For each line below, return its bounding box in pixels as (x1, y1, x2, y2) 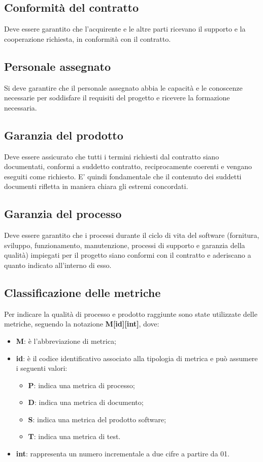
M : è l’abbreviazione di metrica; (16, 335, 116, 346)
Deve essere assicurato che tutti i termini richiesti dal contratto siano (4, 151, 219, 161)
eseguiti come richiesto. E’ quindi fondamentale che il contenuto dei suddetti (4, 171, 242, 181)
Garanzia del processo (4, 206, 122, 222)
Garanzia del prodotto (4, 127, 123, 143)
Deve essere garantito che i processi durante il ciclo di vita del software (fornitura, (4, 230, 259, 240)
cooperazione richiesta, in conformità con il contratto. (4, 33, 171, 44)
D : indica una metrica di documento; (28, 397, 144, 407)
